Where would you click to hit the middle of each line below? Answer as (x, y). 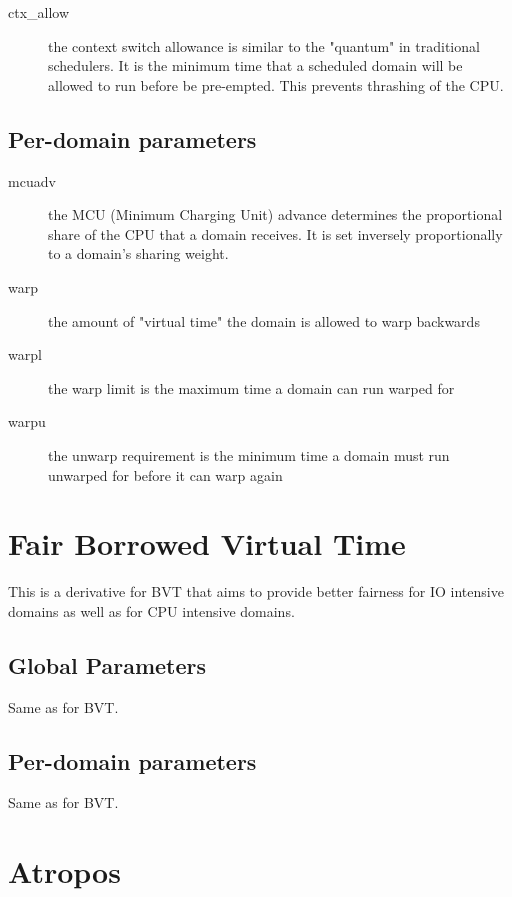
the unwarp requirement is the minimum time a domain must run (249, 454)
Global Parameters (107, 664)
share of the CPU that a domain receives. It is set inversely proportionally (275, 233)
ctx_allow (39, 12)
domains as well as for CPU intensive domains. (151, 610)
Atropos (64, 871)
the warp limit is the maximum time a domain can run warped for (251, 387)
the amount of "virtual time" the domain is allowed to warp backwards (264, 320)
